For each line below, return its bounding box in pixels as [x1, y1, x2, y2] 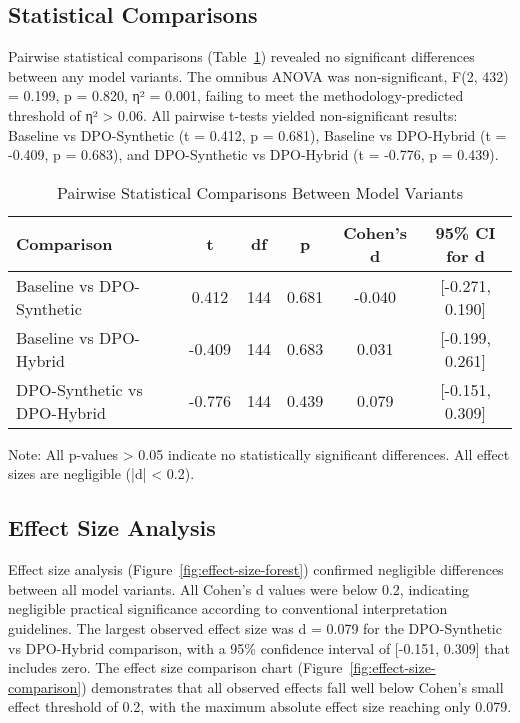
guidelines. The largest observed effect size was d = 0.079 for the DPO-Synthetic [8, 617, 502, 638]
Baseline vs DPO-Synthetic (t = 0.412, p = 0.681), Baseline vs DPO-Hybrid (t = [8, 124, 507, 145]
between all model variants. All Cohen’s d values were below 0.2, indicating [8, 578, 470, 599]
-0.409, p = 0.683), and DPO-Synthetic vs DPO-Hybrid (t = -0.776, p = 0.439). [8, 144, 499, 165]
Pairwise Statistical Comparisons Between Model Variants [57, 180, 463, 204]
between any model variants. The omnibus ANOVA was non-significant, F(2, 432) [8, 65, 509, 86]
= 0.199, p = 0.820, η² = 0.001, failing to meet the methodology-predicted [8, 85, 464, 106]
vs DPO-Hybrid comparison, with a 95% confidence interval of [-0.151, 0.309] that [8, 637, 510, 658]
